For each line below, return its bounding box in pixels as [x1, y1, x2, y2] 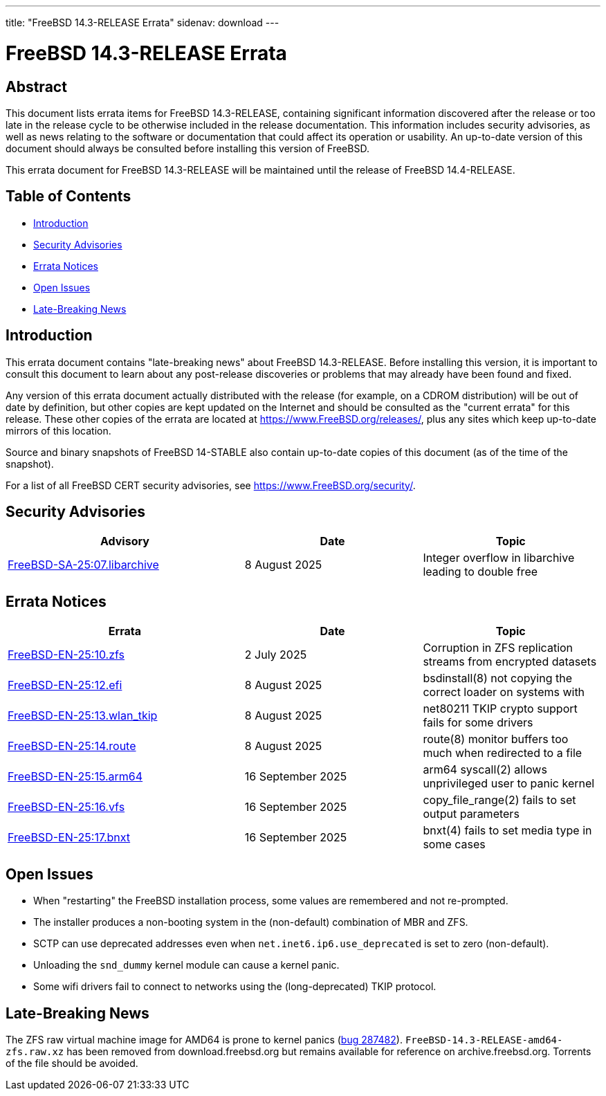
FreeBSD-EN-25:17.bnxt [8, 830, 131, 845]
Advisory [100, 534, 149, 549]
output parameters [423, 807, 520, 821]
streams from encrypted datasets [423, 655, 597, 669]
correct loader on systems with [423, 685, 585, 700]
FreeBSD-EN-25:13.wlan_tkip [8, 709, 158, 723]
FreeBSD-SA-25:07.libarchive [8, 558, 159, 572]
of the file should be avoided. [6, 1057, 138, 1069]
